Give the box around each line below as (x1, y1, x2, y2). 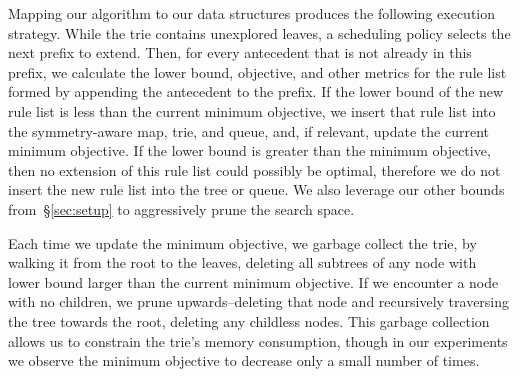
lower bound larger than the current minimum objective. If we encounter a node (8, 271, 499, 292)
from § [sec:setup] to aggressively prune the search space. (8, 198, 355, 219)
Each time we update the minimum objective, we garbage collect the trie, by (8, 232, 477, 253)
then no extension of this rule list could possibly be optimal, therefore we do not (8, 159, 501, 180)
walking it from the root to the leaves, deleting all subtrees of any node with (8, 252, 477, 273)
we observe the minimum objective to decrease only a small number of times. (8, 350, 480, 371)
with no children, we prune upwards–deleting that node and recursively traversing (8, 291, 510, 312)
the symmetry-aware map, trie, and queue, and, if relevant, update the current (8, 120, 489, 141)
